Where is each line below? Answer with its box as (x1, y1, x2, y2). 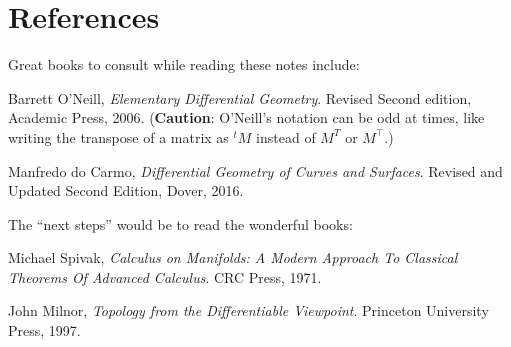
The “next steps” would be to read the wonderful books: (8, 213, 353, 234)
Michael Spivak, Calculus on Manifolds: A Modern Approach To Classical (8, 247, 458, 268)
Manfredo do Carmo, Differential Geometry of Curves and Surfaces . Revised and (8, 160, 503, 181)
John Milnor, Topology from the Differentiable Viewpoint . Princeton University (8, 300, 489, 321)
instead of (256, 126, 316, 147)
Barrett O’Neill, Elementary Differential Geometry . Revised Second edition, (8, 87, 472, 108)
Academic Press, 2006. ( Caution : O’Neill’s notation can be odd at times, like (8, 107, 485, 128)
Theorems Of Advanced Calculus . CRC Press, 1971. (8, 266, 322, 287)
